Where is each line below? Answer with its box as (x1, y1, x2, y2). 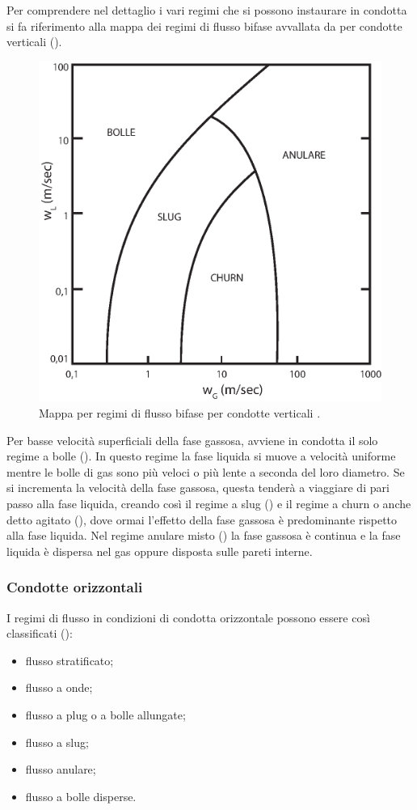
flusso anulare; (25, 761, 96, 778)
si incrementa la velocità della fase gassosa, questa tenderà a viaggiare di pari (6, 479, 390, 496)
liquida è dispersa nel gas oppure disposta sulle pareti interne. (6, 542, 313, 559)
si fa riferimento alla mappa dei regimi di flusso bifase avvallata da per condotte (6, 17, 402, 34)
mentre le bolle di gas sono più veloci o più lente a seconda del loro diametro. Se (6, 463, 405, 480)
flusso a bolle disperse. (25, 787, 137, 804)
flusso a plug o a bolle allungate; (25, 706, 186, 723)
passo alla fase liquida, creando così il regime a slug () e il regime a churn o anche (6, 495, 411, 512)
